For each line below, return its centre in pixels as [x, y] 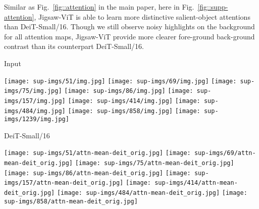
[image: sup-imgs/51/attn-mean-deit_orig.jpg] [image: [97, 153]
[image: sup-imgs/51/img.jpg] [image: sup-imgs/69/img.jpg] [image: [120, 81]
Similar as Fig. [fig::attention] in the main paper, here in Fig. [99, 7]
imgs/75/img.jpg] [33, 91]
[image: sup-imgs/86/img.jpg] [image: [129, 91]
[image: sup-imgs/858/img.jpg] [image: [134, 111]
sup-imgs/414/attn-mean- [196, 183]
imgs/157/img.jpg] [35, 101]
